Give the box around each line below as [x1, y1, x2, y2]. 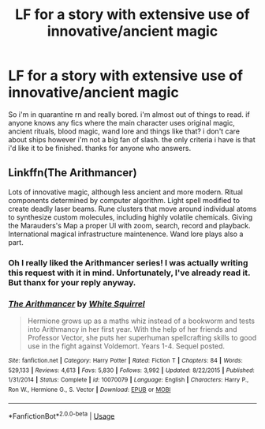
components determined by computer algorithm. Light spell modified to [8, 195, 241, 205]
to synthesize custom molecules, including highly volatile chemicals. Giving [8, 212, 253, 222]
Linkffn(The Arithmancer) [8, 166, 137, 179]
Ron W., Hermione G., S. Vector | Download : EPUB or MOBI [8, 386, 171, 393]
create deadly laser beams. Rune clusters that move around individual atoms [8, 204, 257, 213]
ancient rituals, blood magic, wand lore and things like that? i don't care [8, 126, 241, 136]
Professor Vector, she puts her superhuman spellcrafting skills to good [27, 333, 257, 342]
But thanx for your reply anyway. [8, 277, 136, 288]
